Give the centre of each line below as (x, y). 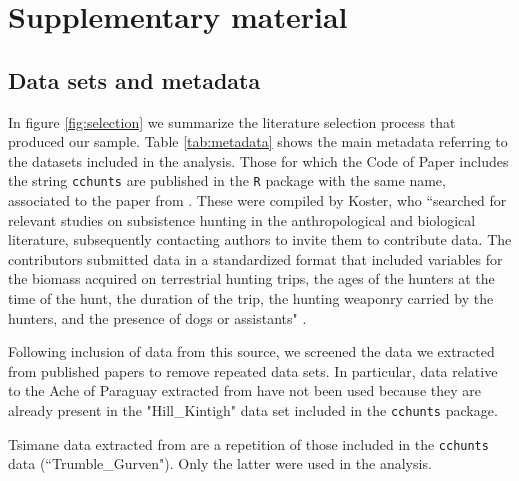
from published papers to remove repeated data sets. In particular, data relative (253, 370)
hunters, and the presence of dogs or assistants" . (157, 317)
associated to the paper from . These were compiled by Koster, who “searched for (257, 200)
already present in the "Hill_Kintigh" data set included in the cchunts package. (253, 409)
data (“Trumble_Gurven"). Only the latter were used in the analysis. (220, 463)
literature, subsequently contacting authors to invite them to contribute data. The (260, 239)
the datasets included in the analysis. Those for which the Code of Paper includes (258, 160)
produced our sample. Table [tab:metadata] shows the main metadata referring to (258, 141)
